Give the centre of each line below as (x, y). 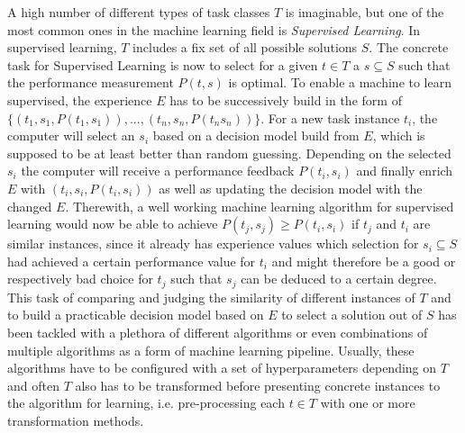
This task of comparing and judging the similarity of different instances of (211, 297)
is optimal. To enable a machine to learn (340, 82)
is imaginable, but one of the (365, 12)
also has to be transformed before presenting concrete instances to (258, 385)
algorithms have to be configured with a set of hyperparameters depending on (222, 368)
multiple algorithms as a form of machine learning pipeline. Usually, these (211, 350)
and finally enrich (405, 171)
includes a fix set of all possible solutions (245, 47)
